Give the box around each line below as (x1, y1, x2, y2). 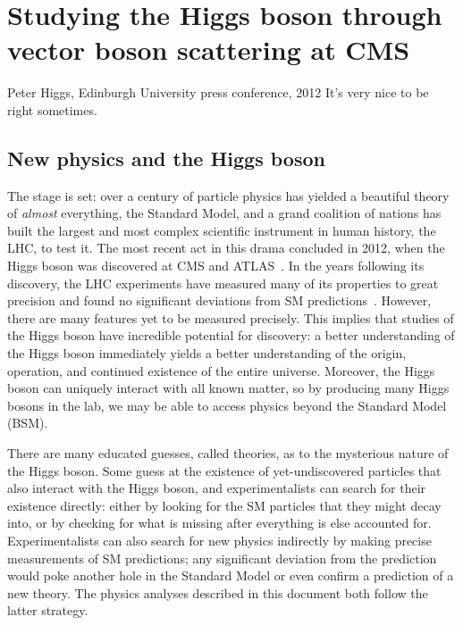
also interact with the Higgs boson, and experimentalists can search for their (7, 479, 426, 497)
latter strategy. (7, 601, 88, 620)
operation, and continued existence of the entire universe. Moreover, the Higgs (7, 361, 435, 379)
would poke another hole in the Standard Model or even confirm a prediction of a (7, 566, 454, 585)
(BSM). (7, 413, 48, 432)
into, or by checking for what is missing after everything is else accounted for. (7, 513, 432, 532)
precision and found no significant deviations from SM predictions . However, (7, 291, 432, 310)
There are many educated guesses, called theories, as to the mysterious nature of (7, 444, 449, 462)
